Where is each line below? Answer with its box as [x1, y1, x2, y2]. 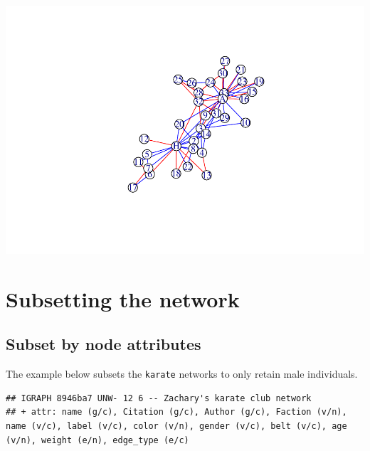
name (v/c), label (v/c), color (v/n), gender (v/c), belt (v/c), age [6, 420, 347, 431]
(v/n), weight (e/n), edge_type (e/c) [6, 435, 189, 445]
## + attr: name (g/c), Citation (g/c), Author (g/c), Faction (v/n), [6, 407, 347, 418]
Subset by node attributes [6, 333, 201, 355]
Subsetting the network [6, 284, 240, 313]
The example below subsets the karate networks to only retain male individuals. [6, 366, 358, 381]
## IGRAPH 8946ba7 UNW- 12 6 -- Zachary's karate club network [6, 393, 312, 403]
